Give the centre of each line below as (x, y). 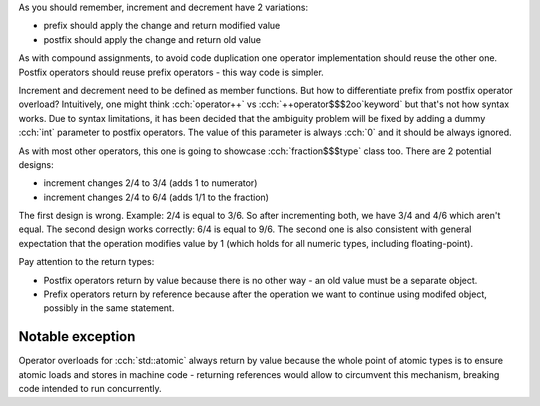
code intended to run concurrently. (90, 389)
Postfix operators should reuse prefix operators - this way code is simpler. (171, 72)
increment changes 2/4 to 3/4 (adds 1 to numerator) (150, 183)
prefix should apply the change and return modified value (162, 26)
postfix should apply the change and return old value (152, 39)
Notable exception (77, 336)
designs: (36, 164)
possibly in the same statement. (109, 308)
